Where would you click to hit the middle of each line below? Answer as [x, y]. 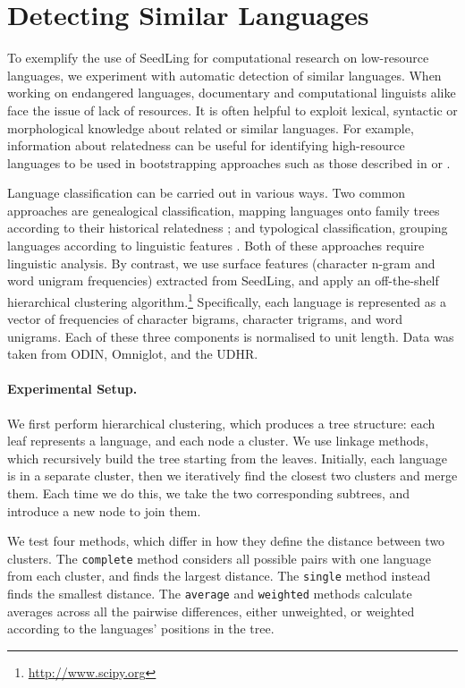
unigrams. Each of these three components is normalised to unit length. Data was [231, 336]
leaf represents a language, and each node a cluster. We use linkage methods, [218, 441]
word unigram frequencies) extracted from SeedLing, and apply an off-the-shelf [223, 280]
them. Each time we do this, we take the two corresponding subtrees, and [209, 493]
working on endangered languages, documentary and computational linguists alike [232, 93]
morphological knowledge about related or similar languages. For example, [211, 127]
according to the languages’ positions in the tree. [141, 629]
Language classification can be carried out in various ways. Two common [207, 193]
